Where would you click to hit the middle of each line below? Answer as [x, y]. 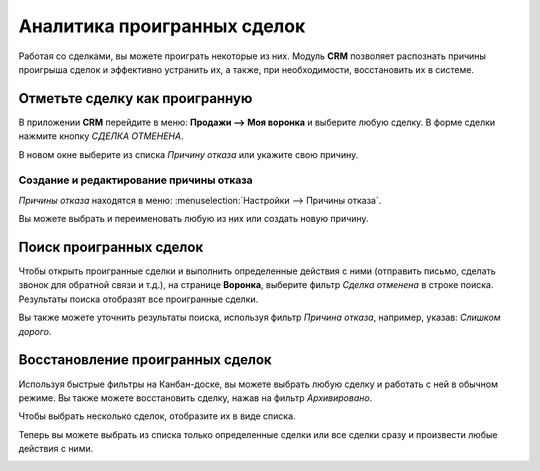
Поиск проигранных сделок [111, 246]
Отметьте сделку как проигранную [135, 98]
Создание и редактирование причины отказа [136, 180]
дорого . [35, 331]
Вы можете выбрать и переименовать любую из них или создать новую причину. [193, 219]
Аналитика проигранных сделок [162, 26]
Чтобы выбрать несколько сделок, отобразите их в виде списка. [157, 416]
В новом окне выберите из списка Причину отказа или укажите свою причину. [188, 154]
